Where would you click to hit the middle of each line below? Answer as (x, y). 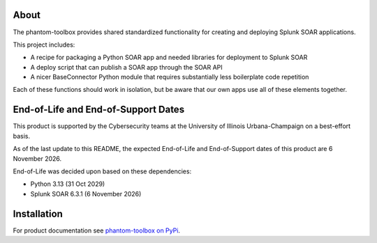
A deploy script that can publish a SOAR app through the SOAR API (126, 67)
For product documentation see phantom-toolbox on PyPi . (97, 230)
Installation (38, 213)
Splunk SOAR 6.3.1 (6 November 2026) (86, 194)
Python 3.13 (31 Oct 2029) (68, 184)
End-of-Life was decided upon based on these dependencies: (102, 171)
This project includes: (44, 45)
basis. (22, 136)
